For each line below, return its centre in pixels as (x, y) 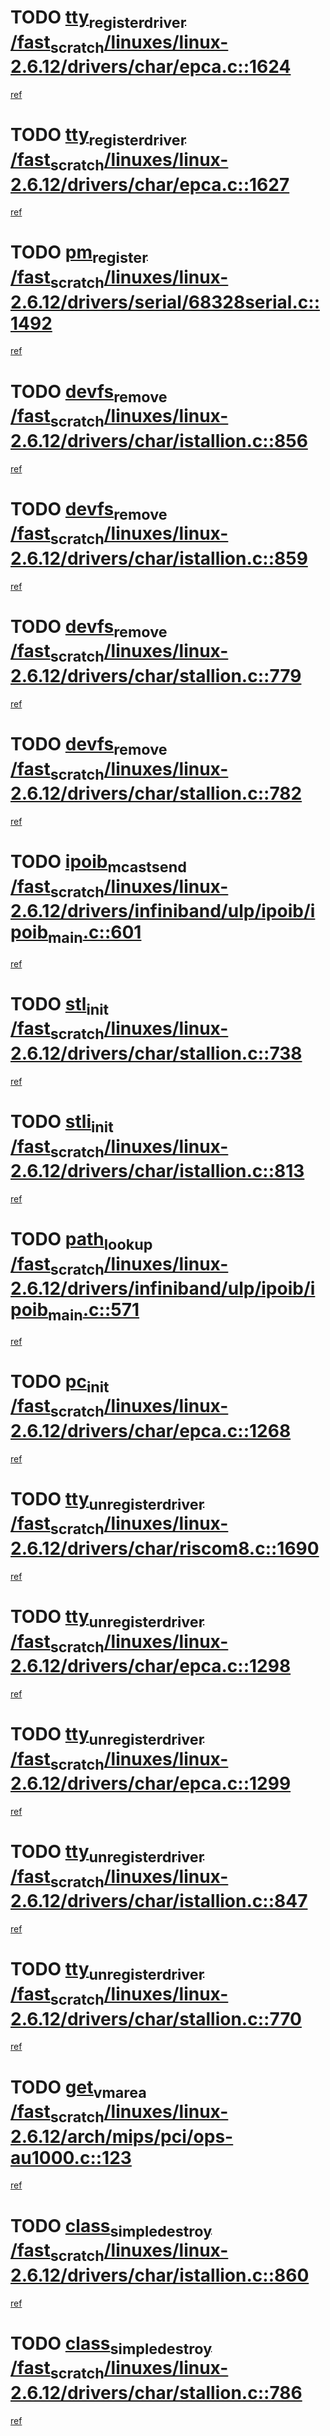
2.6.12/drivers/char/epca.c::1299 (151, 1783)
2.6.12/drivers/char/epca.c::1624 (151, 67)
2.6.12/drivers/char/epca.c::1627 (150, 184)
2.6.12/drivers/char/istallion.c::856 (159, 440)
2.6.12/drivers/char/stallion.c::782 (156, 793)
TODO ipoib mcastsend (98, 863)
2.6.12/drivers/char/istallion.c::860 (160, 2275)
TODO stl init (60, 1005)
